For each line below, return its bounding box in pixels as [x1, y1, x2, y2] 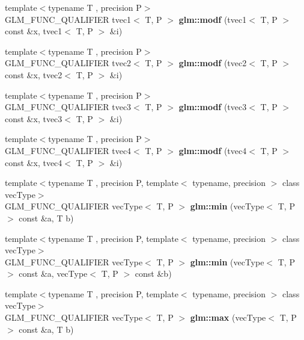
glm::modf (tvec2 [178, 57, 247, 69]
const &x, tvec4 [5, 156, 62, 168]
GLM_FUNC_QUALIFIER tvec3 [5, 100, 132, 113]
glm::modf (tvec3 [178, 100, 247, 113]
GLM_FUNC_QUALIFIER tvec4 [5, 144, 132, 156]
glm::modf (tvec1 [178, 13, 247, 25]
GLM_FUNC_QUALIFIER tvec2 [5, 57, 132, 69]
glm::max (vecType [190, 311, 266, 324]
